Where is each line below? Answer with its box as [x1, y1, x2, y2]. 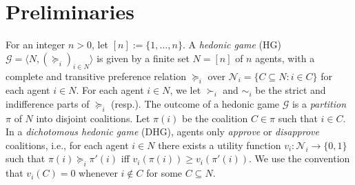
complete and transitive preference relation [6, 68, 186, 83]
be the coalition [181, 110, 248, 125]
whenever [79, 166, 118, 180]
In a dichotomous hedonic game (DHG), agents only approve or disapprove [6, 124, 319, 139]
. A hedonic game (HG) [182, 37, 281, 52]
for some [146, 166, 183, 180]
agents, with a [255, 50, 315, 65]
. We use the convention [249, 151, 350, 166]
